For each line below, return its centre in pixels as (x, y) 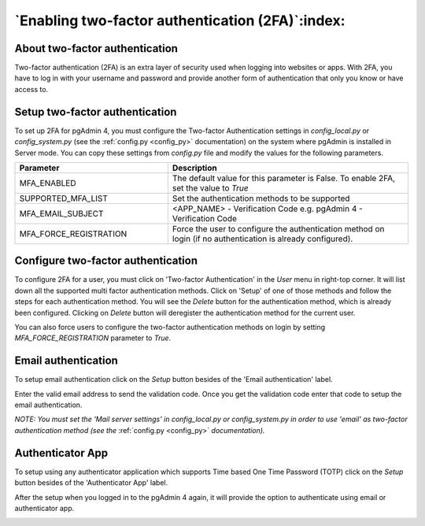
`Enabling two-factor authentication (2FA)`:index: (180, 20)
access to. (31, 89)
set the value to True (210, 187)
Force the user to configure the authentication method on (278, 228)
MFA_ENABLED (48, 183)
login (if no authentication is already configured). (262, 239)
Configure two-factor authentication (106, 261)
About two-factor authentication (96, 48)
